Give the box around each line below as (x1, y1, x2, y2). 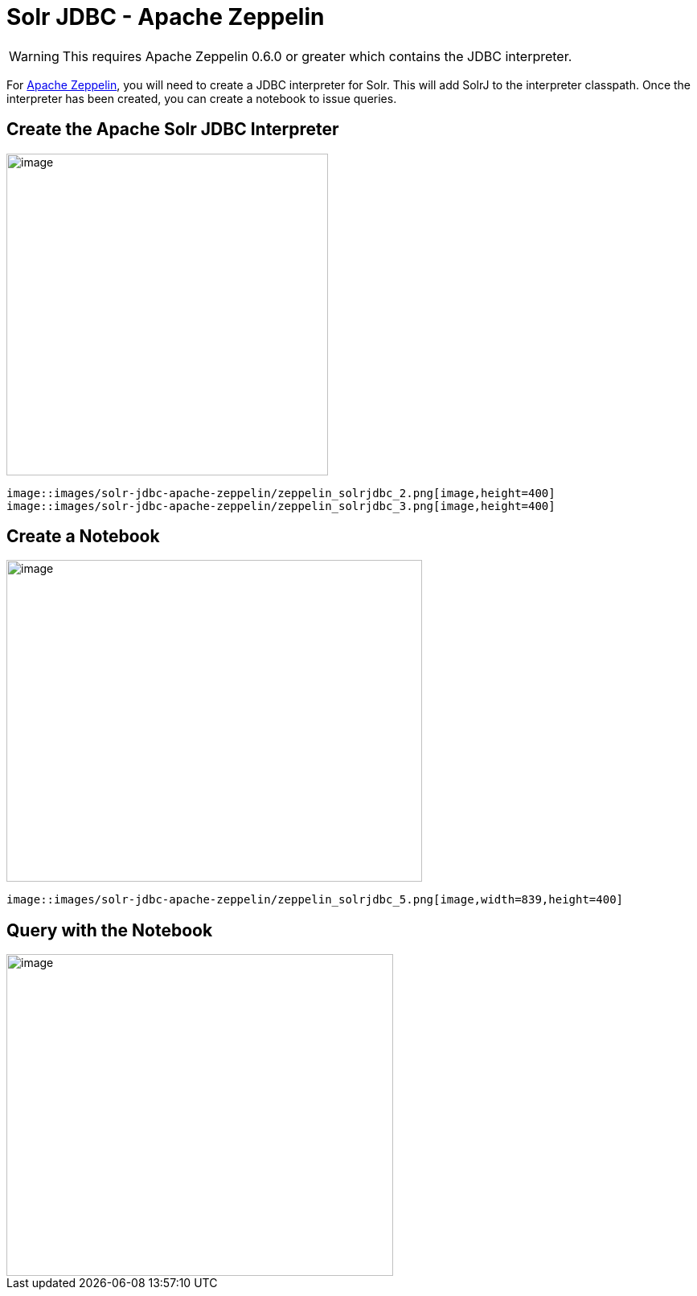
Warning (9, 47, 59, 64)
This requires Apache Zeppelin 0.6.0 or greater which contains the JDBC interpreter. (62, 47, 572, 64)
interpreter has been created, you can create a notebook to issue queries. (6, 91, 397, 105)
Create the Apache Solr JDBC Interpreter (6, 119, 339, 140)
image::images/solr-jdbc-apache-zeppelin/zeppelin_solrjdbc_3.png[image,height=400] (6, 499, 556, 512)
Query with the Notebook (6, 920, 213, 940)
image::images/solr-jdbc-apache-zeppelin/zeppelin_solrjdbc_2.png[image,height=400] (6, 486, 556, 500)
